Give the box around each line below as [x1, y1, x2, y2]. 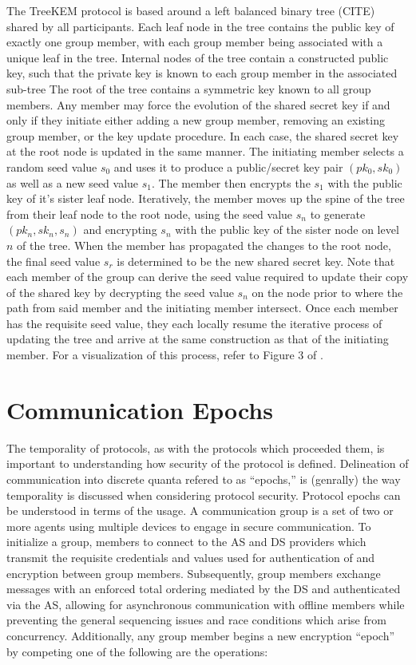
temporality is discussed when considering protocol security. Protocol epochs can [6, 486, 401, 503]
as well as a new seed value [6, 174, 139, 191]
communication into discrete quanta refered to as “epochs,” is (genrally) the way [6, 470, 401, 487]
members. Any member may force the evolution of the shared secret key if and [6, 96, 390, 113]
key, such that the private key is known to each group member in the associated [6, 65, 398, 81]
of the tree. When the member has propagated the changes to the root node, [17, 236, 391, 253]
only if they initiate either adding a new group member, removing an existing [6, 112, 385, 129]
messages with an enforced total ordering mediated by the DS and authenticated [6, 580, 401, 597]
